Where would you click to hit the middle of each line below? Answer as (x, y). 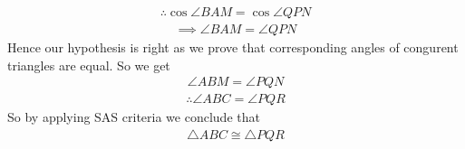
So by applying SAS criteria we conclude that (134, 117)
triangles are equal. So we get (89, 65)
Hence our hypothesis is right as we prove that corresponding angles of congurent (233, 47)
